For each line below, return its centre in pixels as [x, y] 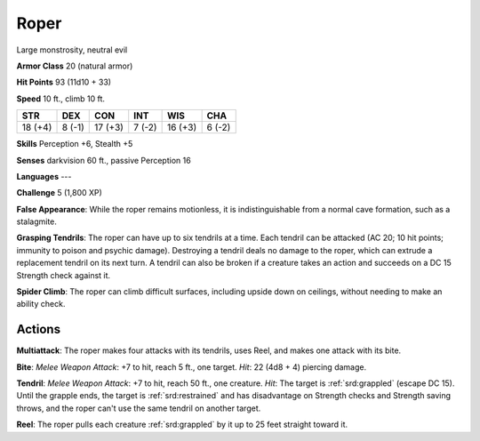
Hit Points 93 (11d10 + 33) [64, 82]
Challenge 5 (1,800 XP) [59, 193]
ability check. [41, 304]
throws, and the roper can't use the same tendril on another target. [139, 408]
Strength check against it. [64, 275]
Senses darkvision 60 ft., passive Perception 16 [104, 160]
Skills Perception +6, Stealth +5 [75, 144]
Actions [39, 329]
